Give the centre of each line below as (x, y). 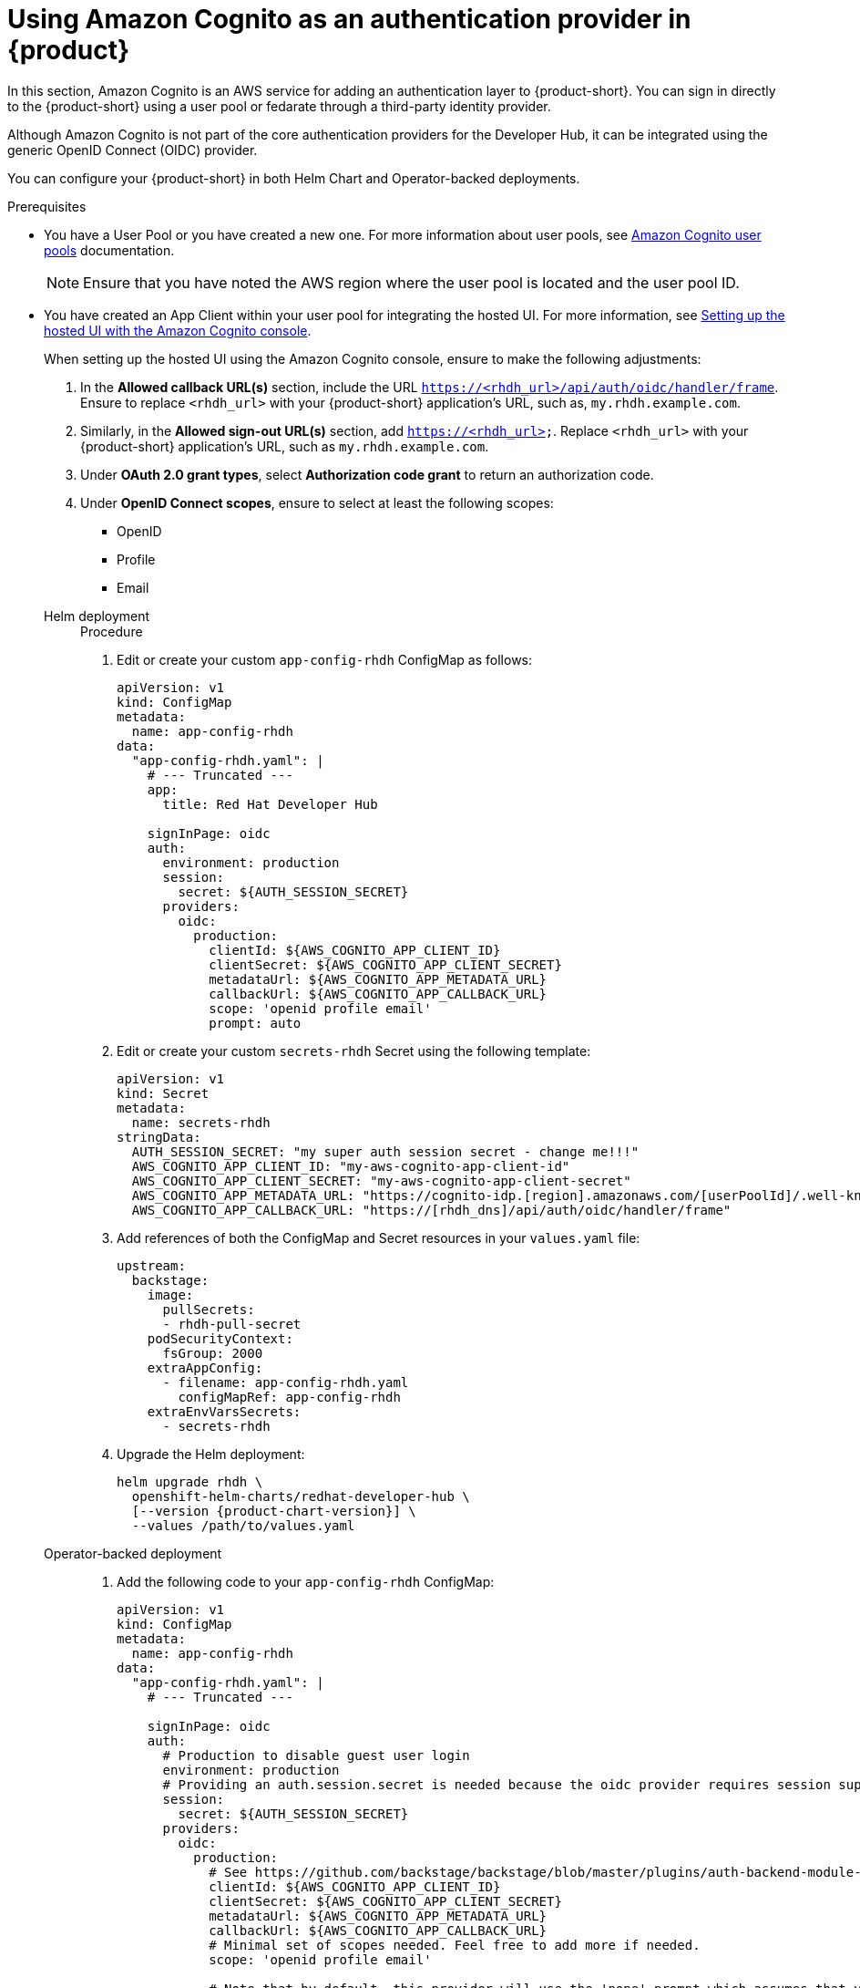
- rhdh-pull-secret (232, 1324)
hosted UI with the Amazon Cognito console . (178, 330)
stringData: (159, 1137)
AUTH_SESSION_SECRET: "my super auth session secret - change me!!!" (385, 1151)
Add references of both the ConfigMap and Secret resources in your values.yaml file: (379, 1237)
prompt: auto (255, 1023)
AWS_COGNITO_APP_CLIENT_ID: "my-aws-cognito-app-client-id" (351, 1166)
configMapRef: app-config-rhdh (289, 1397)
